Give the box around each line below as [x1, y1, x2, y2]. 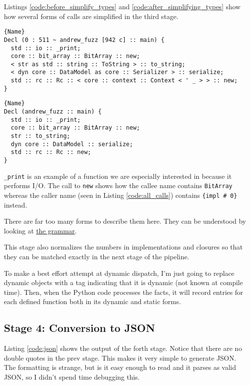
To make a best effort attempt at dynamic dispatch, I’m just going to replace [4, 268, 234, 278]
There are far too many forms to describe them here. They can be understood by [4, 216, 246, 226]
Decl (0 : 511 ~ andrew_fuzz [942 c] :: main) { [4, 36, 165, 43]
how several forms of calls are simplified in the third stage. [4, 11, 178, 21]
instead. [4, 199, 27, 210]
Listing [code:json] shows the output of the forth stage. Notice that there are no [4, 343, 242, 353]
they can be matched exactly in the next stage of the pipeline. [4, 251, 190, 262]
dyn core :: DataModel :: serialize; [11, 140, 133, 148]
